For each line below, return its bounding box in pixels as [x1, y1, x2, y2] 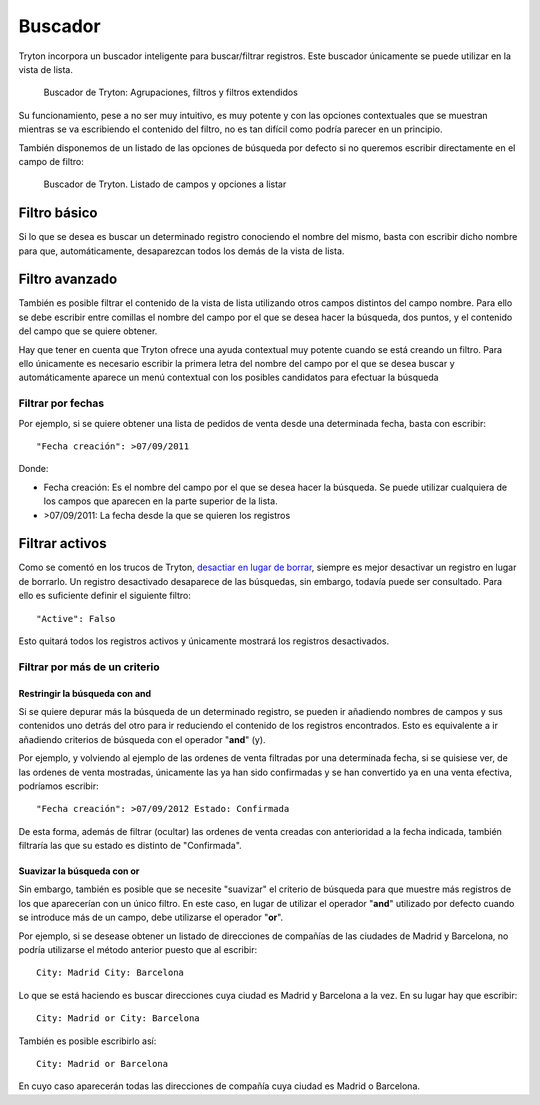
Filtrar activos [18, 535, 107, 552]
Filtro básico [18, 205, 98, 222]
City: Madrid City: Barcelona [36, 967, 185, 979]
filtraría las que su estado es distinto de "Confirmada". [18, 840, 242, 852]
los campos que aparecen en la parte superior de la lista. [43, 495, 279, 507]
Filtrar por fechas [18, 396, 105, 410]
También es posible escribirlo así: [18, 1035, 157, 1047]
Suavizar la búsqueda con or [18, 865, 140, 877]
